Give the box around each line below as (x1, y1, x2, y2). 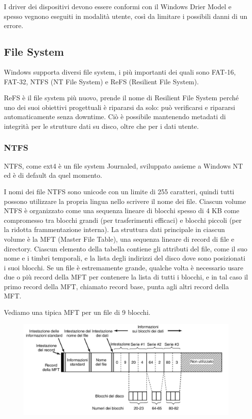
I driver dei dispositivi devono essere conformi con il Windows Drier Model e (4, 1, 232, 11)
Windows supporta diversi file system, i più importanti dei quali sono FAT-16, (4, 66, 236, 77)
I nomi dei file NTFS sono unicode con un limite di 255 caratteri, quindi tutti (4, 186, 235, 196)
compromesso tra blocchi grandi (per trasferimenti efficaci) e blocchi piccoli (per (4, 215, 242, 225)
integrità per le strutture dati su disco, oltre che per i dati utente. (4, 121, 199, 131)
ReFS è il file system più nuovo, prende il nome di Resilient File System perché (4, 93, 239, 103)
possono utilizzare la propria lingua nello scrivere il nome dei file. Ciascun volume (4, 196, 246, 206)
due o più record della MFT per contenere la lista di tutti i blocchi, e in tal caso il (4, 272, 248, 282)
